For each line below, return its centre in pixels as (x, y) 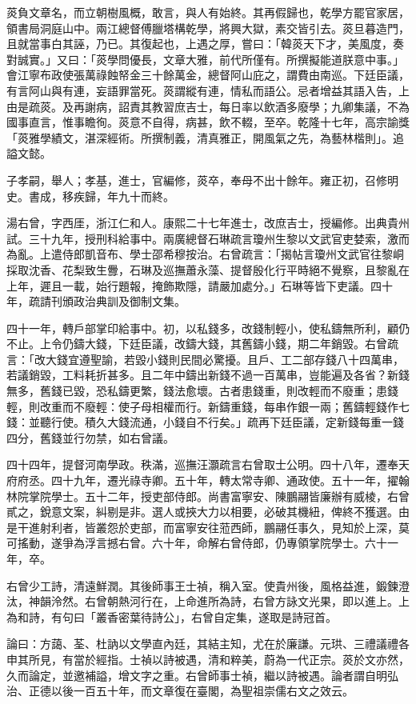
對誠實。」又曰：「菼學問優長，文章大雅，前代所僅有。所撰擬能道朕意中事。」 (205, 59)
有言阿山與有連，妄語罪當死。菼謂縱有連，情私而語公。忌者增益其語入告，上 (208, 90)
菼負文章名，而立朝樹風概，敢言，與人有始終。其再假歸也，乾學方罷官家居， (208, 12)
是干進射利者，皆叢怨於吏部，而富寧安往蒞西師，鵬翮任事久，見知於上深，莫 (208, 527)
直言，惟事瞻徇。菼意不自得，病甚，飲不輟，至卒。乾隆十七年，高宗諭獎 (219, 122)
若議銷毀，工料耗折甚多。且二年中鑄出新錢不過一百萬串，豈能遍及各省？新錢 (208, 375)
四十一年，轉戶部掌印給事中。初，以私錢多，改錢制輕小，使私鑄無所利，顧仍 (208, 328)
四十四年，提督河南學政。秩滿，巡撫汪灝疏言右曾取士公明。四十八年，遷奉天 (208, 464)
